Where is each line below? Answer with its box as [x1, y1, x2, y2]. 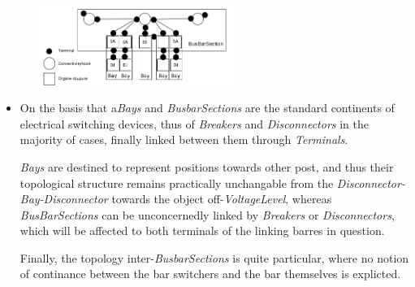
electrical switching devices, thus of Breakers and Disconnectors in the [19, 115, 369, 132]
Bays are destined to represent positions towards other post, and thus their [19, 158, 394, 175]
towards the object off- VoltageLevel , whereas [111, 190, 332, 207]
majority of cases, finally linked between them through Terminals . [19, 131, 348, 148]
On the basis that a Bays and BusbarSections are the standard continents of [19, 99, 395, 116]
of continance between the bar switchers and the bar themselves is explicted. [19, 265, 401, 282]
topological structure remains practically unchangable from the [19, 174, 334, 191]
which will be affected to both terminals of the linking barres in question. [19, 222, 385, 239]
